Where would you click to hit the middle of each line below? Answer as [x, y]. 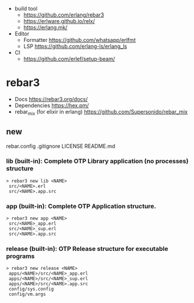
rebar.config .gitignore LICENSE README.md [61, 146]
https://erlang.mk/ [45, 27]
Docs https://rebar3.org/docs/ [51, 99]
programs [20, 256]
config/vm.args [27, 294]
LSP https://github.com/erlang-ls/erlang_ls [75, 46]
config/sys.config [31, 289]
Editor [22, 34]
